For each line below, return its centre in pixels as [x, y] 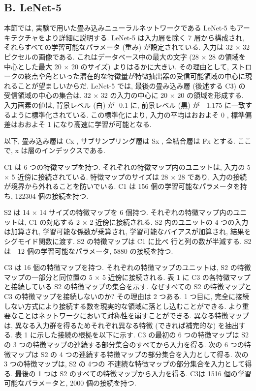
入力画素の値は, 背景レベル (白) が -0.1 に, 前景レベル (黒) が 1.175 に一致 [125, 105]
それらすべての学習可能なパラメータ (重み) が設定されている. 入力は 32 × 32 [127, 47]
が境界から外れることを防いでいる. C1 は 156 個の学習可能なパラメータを [122, 186]
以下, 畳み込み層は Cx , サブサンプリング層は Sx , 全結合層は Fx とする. [120, 140]
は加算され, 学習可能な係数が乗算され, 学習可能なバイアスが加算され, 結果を [128, 231]
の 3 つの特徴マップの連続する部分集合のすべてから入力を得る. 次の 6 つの [124, 345]
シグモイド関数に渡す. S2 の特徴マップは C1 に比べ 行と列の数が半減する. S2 [128, 241]
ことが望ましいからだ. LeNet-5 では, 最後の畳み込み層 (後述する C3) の [131, 85]
